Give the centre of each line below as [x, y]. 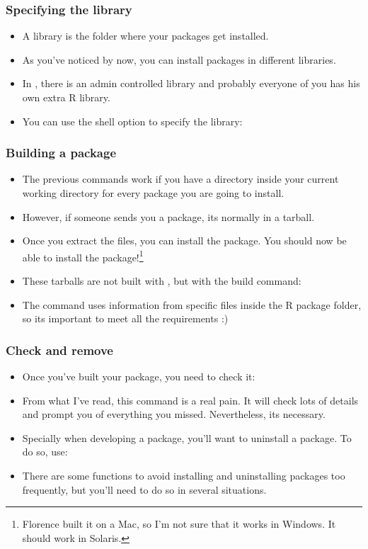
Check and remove [59, 350]
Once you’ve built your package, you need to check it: [139, 377]
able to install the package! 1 [83, 256]
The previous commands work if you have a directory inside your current [180, 179]
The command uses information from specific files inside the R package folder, [192, 304]
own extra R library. [66, 97]
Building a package [61, 153]
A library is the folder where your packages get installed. [145, 36]
